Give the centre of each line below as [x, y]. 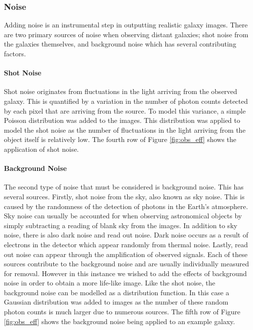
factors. [15, 53]
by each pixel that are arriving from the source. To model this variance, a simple [125, 110]
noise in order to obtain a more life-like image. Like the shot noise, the [110, 283]
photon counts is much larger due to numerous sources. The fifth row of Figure [122, 312]
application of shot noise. [42, 149]
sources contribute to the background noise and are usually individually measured [126, 264]
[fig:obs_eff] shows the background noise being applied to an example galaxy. [120, 321]
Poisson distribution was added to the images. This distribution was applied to [122, 120]
